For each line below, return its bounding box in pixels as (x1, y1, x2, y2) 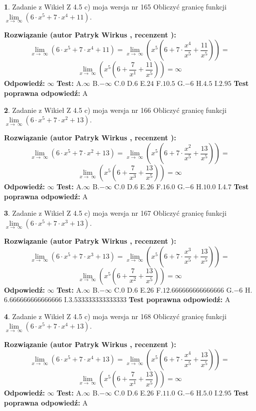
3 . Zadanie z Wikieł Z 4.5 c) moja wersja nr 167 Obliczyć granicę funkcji (4, 208, 227, 218)
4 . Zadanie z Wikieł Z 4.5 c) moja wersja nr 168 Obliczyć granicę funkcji (4, 311, 227, 321)
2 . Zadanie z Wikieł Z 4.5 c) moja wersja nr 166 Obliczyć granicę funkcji (4, 104, 227, 115)
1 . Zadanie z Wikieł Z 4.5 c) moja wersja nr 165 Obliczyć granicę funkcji (4, 1, 227, 11)
